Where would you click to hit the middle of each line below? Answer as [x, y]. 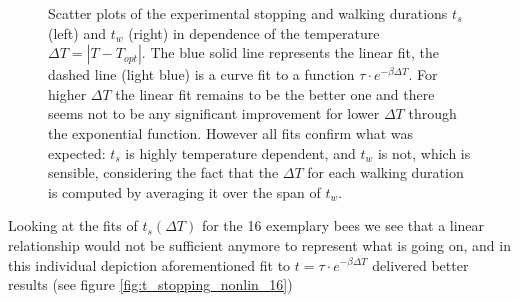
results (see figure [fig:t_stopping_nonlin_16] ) [150, 284]
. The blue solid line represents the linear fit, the [290, 52]
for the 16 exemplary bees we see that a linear [343, 225]
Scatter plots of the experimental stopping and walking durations [248, 13]
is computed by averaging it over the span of [184, 191]
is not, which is [424, 152]
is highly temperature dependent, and [240, 152]
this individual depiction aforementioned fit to [149, 264]
